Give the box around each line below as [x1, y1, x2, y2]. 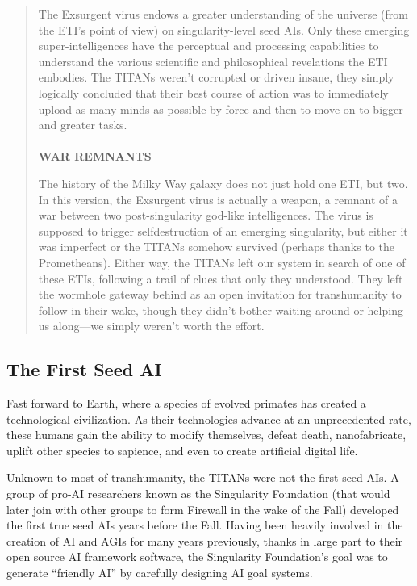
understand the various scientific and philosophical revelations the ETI [38, 52, 388, 69]
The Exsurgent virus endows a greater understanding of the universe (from [38, 6, 409, 22]
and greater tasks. [38, 116, 127, 133]
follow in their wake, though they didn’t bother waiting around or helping [38, 301, 403, 318]
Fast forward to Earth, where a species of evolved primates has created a [6, 395, 366, 412]
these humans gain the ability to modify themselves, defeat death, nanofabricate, [6, 426, 407, 443]
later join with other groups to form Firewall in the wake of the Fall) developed [6, 500, 399, 517]
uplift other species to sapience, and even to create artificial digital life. [6, 442, 358, 458]
